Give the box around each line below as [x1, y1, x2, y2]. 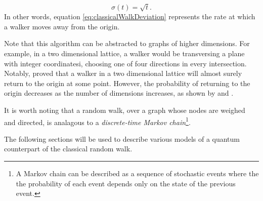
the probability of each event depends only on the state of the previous [16, 178, 236, 188]
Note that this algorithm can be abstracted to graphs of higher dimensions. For [4, 38, 250, 49]
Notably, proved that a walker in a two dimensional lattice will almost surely [4, 68, 242, 78]
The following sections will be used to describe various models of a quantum [4, 133, 240, 144]
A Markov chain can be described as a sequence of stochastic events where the [16, 168, 259, 178]
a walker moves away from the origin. [4, 21, 120, 31]
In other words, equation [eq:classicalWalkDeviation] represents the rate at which [4, 11, 255, 22]
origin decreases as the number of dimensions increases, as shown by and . [4, 88, 234, 98]
